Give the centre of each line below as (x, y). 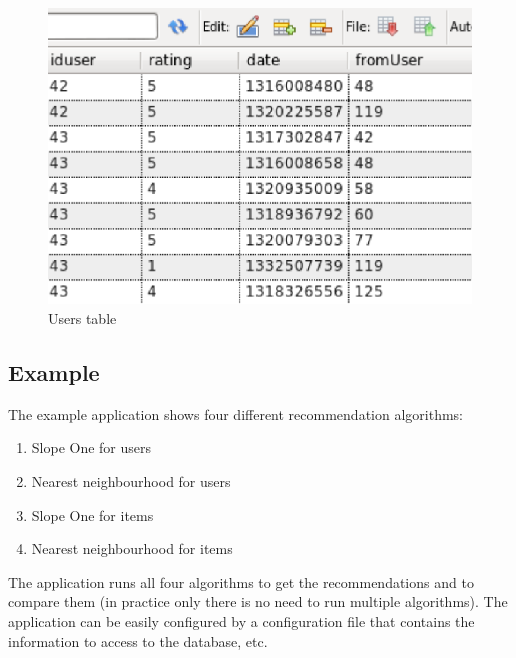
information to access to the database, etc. (138, 640)
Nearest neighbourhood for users (131, 481)
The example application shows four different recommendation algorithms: (235, 413)
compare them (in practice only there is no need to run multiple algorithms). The (258, 601)
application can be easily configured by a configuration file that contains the (241, 621)
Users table (82, 318)
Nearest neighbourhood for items (132, 548)
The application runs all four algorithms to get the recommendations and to (241, 581)
